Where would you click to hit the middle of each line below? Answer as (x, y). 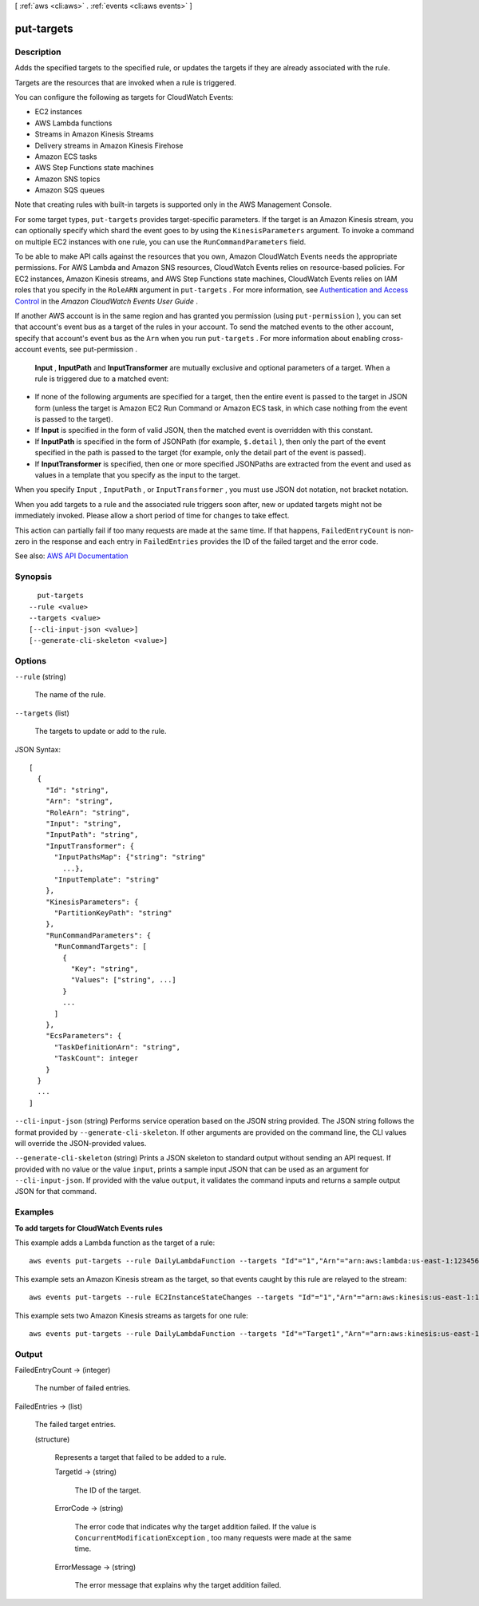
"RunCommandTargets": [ (101, 947)
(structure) (52, 1439)
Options (31, 660)
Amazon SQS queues (70, 190)
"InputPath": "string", (92, 835)
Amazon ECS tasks (66, 157)
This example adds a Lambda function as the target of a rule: (115, 1243)
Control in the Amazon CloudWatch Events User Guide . (107, 301)
